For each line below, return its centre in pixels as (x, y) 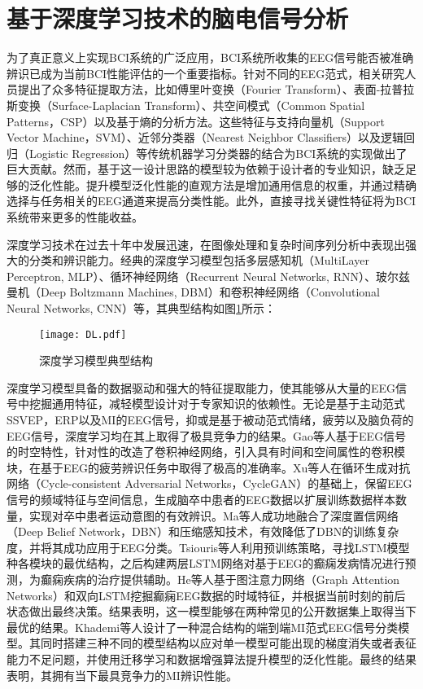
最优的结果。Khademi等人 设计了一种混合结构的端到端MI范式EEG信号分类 (203, 627)
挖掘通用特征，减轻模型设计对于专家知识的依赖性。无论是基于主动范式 (217, 404)
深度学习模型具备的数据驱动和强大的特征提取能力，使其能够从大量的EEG (201, 387)
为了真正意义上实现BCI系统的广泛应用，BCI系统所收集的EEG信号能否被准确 (210, 57)
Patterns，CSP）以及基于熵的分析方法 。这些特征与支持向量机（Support (196, 121)
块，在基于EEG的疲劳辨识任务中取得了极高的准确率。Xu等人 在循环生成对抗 (209, 467)
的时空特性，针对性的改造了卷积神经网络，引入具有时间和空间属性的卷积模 (206, 452)
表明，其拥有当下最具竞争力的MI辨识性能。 (122, 675)
